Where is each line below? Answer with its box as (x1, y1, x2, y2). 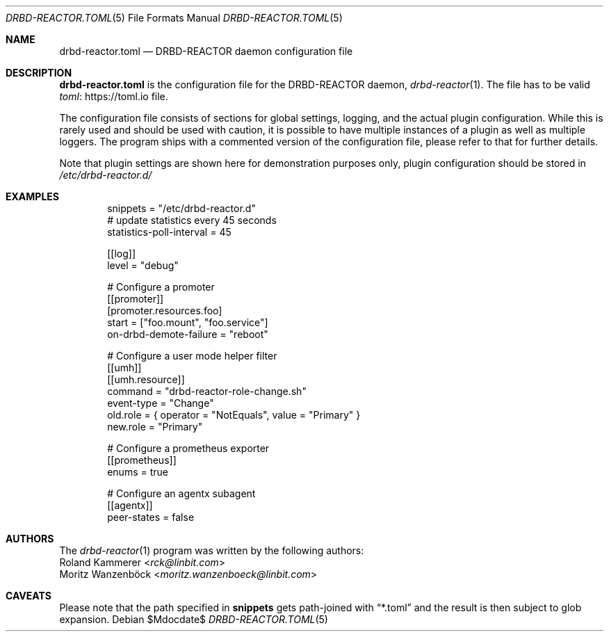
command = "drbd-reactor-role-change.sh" (107, 385, 307, 397)
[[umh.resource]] (107, 373, 185, 385)
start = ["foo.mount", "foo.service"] (107, 316, 268, 328)
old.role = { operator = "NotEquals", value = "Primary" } (107, 409, 361, 421)
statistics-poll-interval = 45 (107, 226, 232, 238)
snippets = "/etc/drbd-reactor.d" (107, 202, 256, 214)
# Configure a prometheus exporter (107, 442, 270, 454)
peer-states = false (107, 511, 195, 523)
